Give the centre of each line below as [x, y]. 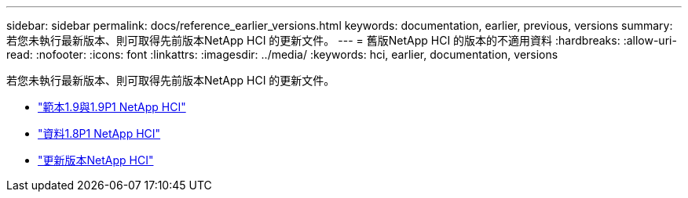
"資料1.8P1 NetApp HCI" [99, 133]
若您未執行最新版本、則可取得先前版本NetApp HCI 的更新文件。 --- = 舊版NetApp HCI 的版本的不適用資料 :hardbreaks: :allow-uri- [342, 40]
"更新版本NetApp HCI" [96, 160]
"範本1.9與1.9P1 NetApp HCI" [112, 107]
